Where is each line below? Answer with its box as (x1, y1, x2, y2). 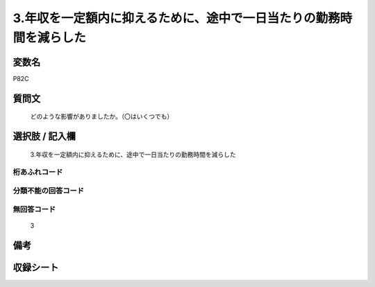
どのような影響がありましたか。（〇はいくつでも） (30, 112, 174, 121)
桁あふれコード (12, 167, 63, 177)
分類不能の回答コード (12, 186, 85, 195)
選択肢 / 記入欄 (12, 130, 76, 142)
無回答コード (12, 205, 56, 214)
